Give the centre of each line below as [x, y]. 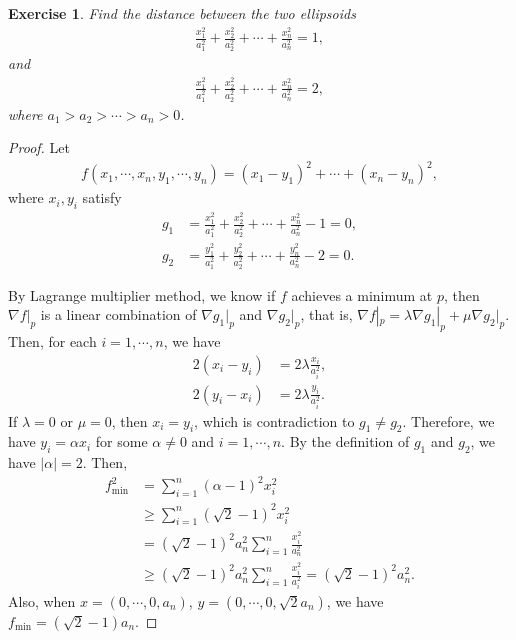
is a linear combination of [118, 314]
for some [121, 441]
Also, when [42, 600]
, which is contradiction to [274, 420]
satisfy [102, 197]
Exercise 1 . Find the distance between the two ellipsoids [182, 13]
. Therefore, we [448, 420]
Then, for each [52, 341]
